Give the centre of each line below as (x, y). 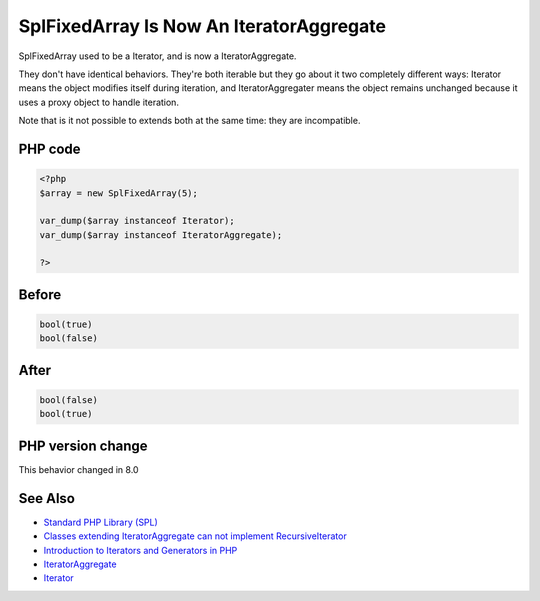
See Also (46, 498)
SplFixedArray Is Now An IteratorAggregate (202, 26)
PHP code (49, 148)
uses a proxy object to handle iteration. (99, 102)
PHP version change (83, 445)
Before (40, 294)
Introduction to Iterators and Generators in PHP (140, 550)
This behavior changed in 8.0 (78, 469)
